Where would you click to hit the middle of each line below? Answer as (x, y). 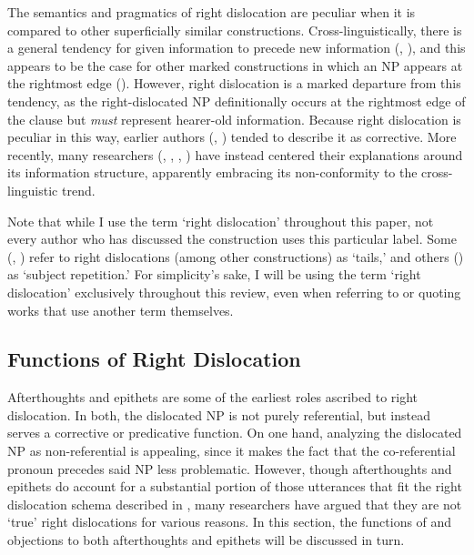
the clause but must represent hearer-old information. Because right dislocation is (234, 119)
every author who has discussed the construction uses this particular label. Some (232, 239)
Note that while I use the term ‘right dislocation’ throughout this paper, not (221, 221)
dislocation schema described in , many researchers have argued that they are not (235, 504)
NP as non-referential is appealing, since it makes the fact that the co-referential (232, 451)
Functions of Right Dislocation (154, 359)
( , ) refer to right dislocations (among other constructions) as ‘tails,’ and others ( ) (236, 256)
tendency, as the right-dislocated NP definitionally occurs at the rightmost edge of (237, 101)
